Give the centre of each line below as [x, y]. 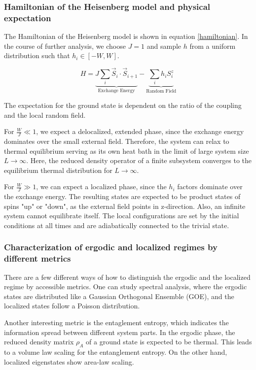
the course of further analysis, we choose [65, 46]
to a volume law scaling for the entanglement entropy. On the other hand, [116, 352]
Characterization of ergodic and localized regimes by [111, 247]
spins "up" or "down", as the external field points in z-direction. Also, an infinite [125, 206]
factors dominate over [210, 186]
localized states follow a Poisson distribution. [72, 306]
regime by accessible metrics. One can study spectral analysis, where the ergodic [126, 286]
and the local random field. [45, 115]
